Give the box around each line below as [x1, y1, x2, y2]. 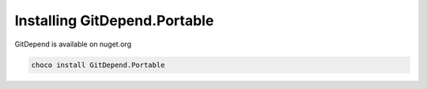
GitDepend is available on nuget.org [14, 39, 132, 49]
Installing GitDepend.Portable [14, 12, 214, 29]
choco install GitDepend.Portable [31, 60, 165, 69]
